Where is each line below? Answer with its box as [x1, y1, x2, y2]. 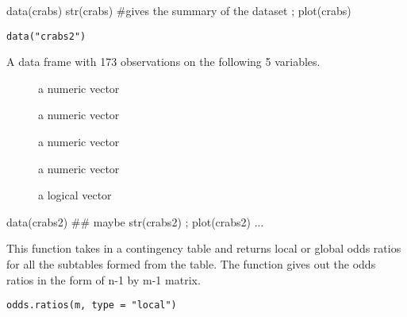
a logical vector [38, 187, 112, 203]
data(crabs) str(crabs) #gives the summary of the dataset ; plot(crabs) [6, 2, 351, 18]
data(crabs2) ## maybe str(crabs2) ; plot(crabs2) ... [6, 213, 264, 230]
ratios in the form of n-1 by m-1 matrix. [6, 271, 201, 288]
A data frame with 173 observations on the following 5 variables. [6, 53, 321, 70]
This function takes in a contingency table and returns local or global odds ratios [6, 240, 401, 257]
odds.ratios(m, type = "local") [6, 300, 177, 311]
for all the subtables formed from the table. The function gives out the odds [6, 256, 376, 272]
